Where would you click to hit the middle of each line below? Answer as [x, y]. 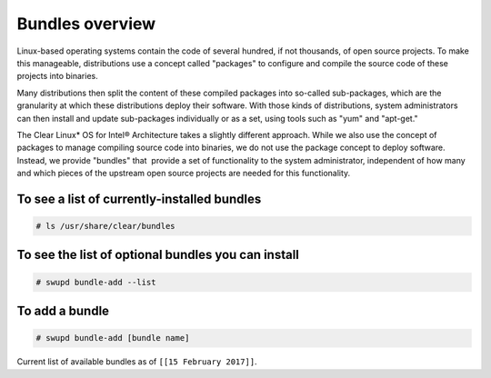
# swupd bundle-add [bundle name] [113, 338]
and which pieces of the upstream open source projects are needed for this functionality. [184, 174]
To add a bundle [63, 311]
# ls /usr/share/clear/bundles [106, 226]
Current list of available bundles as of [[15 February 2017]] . [137, 362]
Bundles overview [86, 24]
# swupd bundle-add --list [96, 282]
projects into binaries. [58, 76]
